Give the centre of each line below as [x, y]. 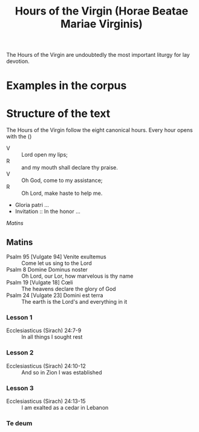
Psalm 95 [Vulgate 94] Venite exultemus [57, 257]
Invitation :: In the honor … [47, 211]
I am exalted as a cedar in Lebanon [65, 408]
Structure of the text [58, 113]
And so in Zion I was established [62, 372]
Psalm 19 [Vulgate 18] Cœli [40, 283]
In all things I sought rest [52, 337]
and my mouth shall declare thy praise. [70, 168]
